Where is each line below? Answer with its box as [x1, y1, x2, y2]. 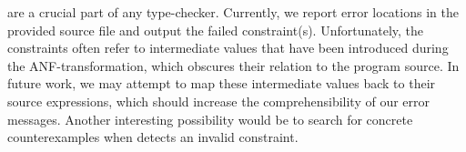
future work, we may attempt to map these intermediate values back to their [7, 74, 436, 93]
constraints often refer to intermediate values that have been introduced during [7, 38, 449, 57]
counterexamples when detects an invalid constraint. [7, 127, 299, 147]
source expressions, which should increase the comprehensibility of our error [7, 91, 431, 110]
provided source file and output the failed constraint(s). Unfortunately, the [7, 20, 424, 39]
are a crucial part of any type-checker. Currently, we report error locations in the [7, 3, 459, 21]
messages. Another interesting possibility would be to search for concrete [7, 109, 413, 128]
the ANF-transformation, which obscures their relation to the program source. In [7, 56, 460, 75]
